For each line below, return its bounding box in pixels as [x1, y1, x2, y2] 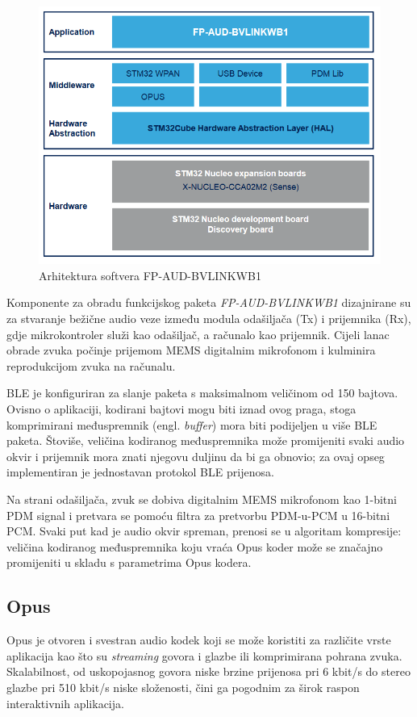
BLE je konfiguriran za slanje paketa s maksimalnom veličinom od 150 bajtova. [6, 384, 398, 401]
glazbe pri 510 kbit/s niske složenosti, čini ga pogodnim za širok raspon [6, 678, 360, 695]
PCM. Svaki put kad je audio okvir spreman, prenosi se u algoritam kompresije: [6, 522, 402, 539]
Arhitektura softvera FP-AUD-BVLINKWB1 [39, 266, 261, 283]
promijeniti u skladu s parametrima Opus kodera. [6, 554, 252, 571]
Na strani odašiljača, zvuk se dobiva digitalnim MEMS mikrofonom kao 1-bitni [6, 491, 397, 508]
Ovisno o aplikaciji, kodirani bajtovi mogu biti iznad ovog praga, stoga [6, 400, 357, 417]
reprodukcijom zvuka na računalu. [6, 357, 176, 374]
